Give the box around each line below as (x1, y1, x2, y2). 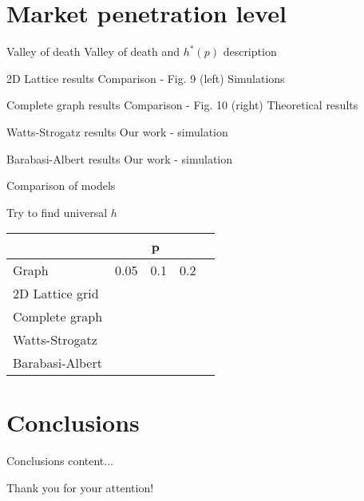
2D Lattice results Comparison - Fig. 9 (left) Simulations (6, 69, 285, 86)
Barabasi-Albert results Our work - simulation (6, 150, 233, 167)
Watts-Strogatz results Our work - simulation (6, 123, 228, 140)
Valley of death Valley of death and (6, 43, 180, 60)
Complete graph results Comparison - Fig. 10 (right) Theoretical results (6, 97, 358, 113)
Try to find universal (6, 203, 108, 220)
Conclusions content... (6, 452, 113, 469)
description (223, 43, 277, 60)
